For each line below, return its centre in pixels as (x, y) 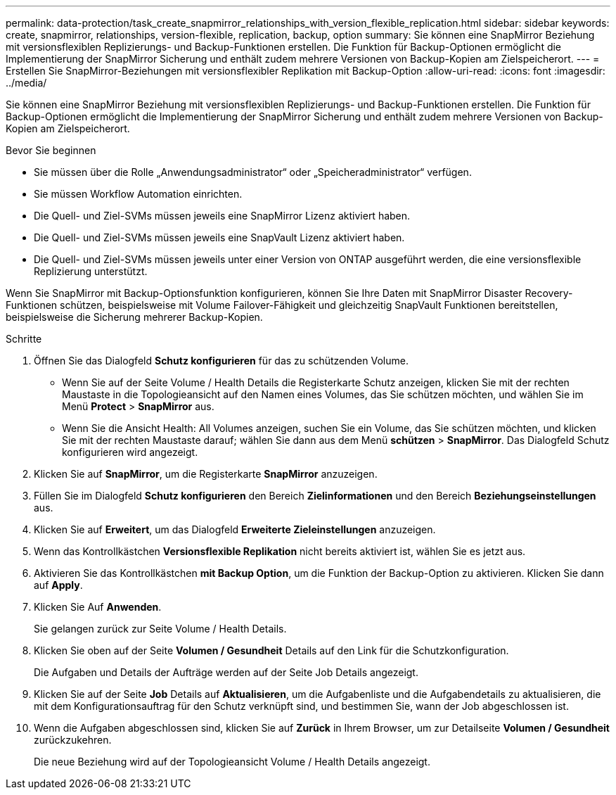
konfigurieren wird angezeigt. (130, 452)
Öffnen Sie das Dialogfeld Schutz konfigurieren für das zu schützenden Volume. (221, 361)
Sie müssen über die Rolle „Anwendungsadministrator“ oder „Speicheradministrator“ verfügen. (253, 172)
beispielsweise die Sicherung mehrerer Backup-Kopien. (134, 317)
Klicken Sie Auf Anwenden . (98, 607)
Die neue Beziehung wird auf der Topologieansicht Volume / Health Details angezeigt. (232, 762)
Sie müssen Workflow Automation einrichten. (138, 194)
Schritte (24, 339)
